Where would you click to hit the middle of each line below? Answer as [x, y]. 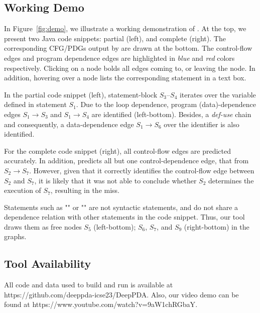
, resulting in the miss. [85, 190]
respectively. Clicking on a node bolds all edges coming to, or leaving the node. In [130, 68]
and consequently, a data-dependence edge [69, 124]
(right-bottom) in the [217, 226]
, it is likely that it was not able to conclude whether [115, 180]
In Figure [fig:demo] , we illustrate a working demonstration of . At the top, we [125, 28]
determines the [231, 180]
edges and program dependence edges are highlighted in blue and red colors [119, 58]
